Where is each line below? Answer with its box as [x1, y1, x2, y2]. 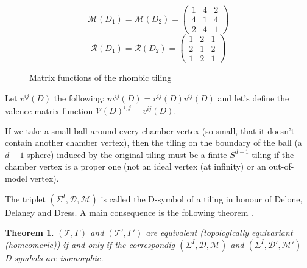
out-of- [269, 160, 294, 173]
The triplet [5, 192, 46, 205]
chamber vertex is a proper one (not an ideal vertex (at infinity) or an [5, 160, 266, 173]
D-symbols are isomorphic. [5, 251, 104, 264]
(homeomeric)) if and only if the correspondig [5, 238, 175, 250]
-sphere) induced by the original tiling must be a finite [24, 148, 227, 160]
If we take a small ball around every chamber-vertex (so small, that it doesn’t [5, 124, 295, 137]
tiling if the [252, 148, 294, 160]
